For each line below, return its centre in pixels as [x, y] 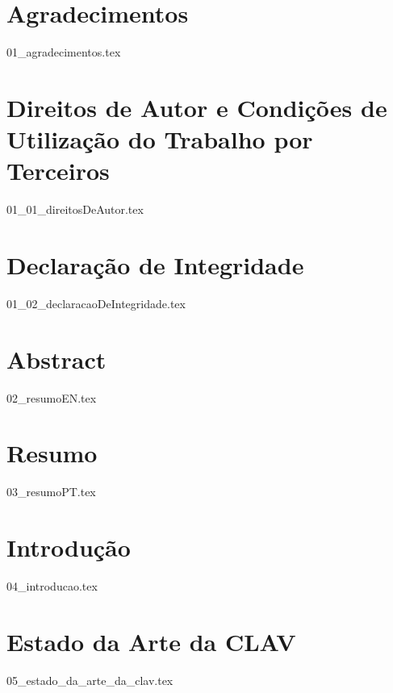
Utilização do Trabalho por [160, 139]
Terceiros [58, 171]
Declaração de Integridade [155, 265]
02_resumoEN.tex [52, 397]
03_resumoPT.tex [51, 492]
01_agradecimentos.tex [64, 52]
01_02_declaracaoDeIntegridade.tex [96, 303]
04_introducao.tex [52, 586]
